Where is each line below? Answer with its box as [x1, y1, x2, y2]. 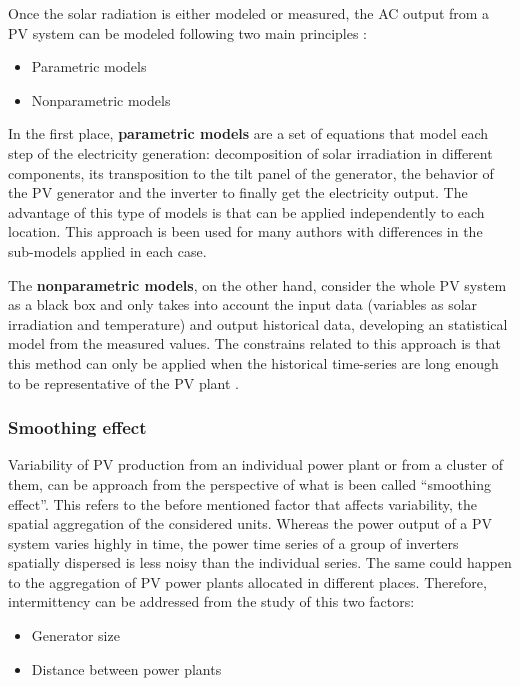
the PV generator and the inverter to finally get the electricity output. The [8, 182, 468, 203]
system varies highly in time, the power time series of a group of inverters [8, 532, 459, 553]
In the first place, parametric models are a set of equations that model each [8, 123, 489, 144]
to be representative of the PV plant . [8, 372, 239, 393]
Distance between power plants [31, 658, 222, 679]
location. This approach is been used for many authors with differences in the [8, 221, 483, 242]
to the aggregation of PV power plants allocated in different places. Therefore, [8, 571, 487, 592]
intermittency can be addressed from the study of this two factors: [8, 591, 415, 612]
